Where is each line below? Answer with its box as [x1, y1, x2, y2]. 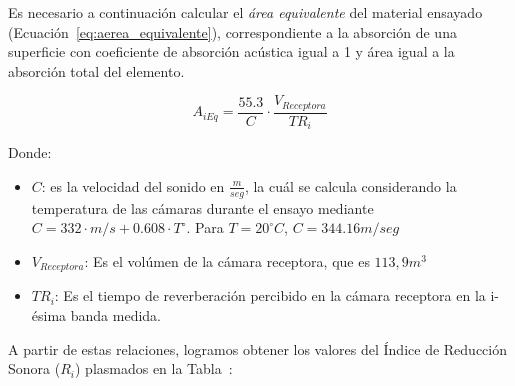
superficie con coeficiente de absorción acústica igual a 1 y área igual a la [8, 41, 455, 62]
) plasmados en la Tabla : [74, 358, 233, 379]
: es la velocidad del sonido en [41, 175, 225, 196]
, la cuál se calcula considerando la [244, 175, 457, 196]
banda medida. [70, 304, 161, 325]
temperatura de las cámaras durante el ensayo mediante [31, 197, 374, 218]
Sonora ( [8, 358, 61, 379]
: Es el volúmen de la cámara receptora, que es [84, 250, 370, 271]
